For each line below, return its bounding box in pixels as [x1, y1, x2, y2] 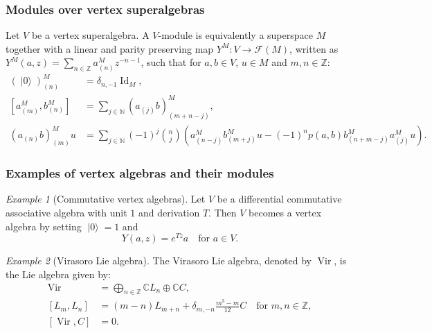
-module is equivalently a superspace [158, 28, 313, 42]
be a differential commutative [217, 191, 342, 206]
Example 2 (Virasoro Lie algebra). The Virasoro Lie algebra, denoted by [6, 253, 312, 268]
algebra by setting [6, 219, 82, 233]
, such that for [141, 55, 201, 69]
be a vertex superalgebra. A [31, 28, 150, 42]
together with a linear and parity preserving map [6, 41, 214, 55]
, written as [289, 41, 339, 55]
